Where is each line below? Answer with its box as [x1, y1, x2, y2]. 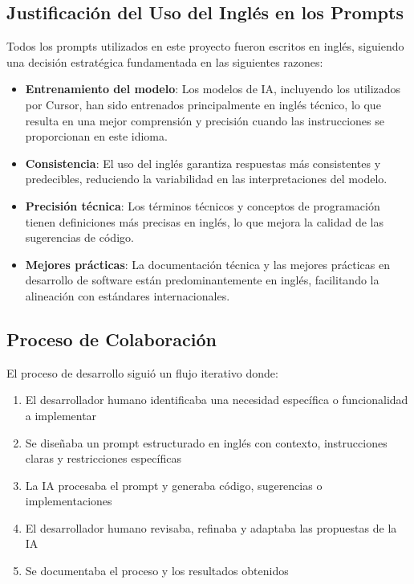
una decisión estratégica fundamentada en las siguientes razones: [6, 53, 323, 70]
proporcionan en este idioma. [25, 128, 168, 145]
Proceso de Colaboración [6, 326, 217, 351]
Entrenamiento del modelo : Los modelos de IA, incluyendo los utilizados [25, 80, 401, 97]
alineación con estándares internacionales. [25, 287, 230, 304]
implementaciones [25, 492, 112, 509]
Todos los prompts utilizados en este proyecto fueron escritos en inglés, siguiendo [6, 38, 404, 55]
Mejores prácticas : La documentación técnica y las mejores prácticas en [25, 255, 391, 272]
